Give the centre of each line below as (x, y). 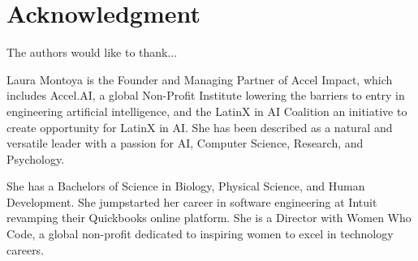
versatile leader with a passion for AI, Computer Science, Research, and (185, 143)
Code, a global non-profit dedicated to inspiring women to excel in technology (200, 234)
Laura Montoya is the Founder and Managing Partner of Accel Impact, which (200, 79)
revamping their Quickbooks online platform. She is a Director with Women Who (209, 218)
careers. (26, 249)
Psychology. (36, 158)
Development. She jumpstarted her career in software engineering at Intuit (192, 201)
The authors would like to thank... (92, 52)
